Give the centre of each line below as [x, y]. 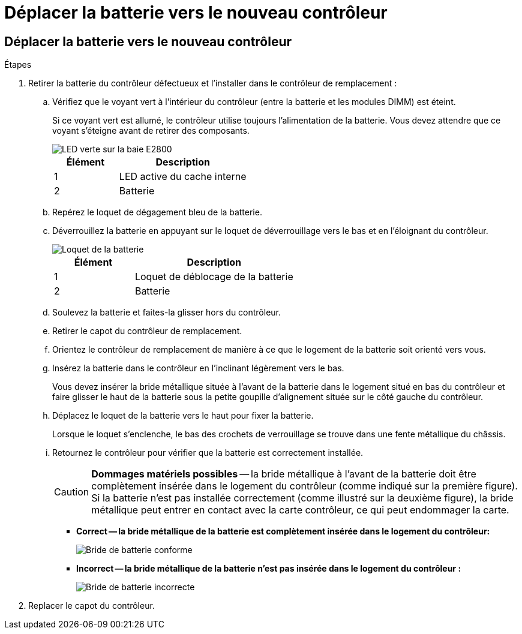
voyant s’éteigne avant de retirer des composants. [151, 131]
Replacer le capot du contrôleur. [91, 606]
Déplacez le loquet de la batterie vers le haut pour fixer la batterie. [183, 416]
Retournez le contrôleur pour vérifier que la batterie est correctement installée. [208, 453]
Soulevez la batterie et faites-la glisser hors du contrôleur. [167, 313]
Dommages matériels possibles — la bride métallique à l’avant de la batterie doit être [284, 474]
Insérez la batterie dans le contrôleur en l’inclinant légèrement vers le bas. [198, 368]
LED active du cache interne [183, 177]
